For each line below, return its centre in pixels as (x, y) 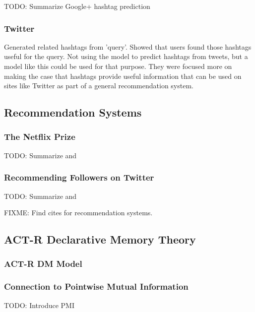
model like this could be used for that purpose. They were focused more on (118, 66)
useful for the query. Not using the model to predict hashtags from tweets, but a (126, 56)
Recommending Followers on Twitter (79, 177)
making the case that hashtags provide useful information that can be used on (123, 76)
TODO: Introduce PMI (39, 305)
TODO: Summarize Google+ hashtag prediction (77, 6)
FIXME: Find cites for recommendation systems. (78, 213)
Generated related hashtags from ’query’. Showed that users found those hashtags (128, 46)
